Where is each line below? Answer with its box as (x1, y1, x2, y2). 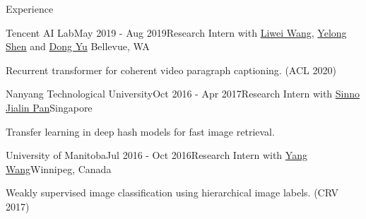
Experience (6, 1, 54, 16)
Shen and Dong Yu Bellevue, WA (6, 39, 150, 54)
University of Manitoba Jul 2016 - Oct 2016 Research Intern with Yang (6, 148, 307, 162)
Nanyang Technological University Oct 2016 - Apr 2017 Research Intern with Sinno (6, 86, 360, 101)
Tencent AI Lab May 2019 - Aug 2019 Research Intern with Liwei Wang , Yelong (6, 25, 347, 40)
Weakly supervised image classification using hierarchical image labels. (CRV (6, 185, 338, 200)
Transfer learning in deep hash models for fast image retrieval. (6, 124, 275, 138)
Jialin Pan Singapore (6, 100, 93, 114)
